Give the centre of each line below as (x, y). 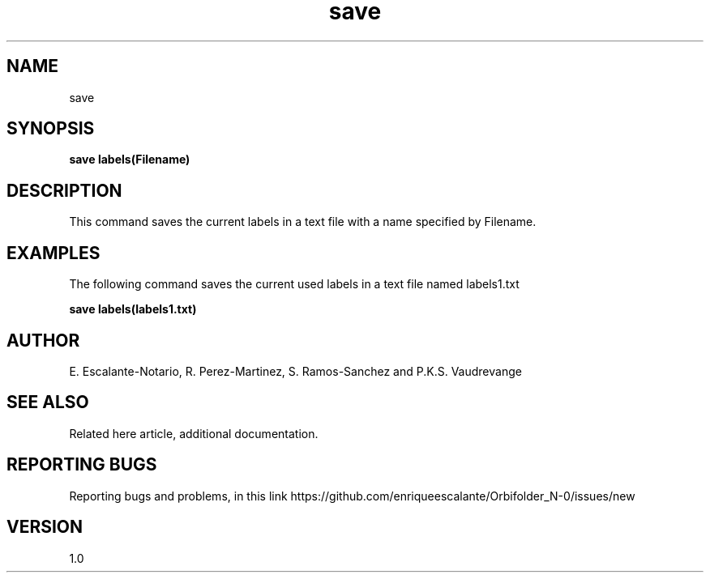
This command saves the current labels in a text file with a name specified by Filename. (303, 222)
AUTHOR (43, 340)
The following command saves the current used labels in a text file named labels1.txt (294, 284)
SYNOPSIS (51, 129)
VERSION (45, 527)
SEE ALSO (48, 402)
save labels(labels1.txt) (133, 309)
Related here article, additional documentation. (194, 433)
